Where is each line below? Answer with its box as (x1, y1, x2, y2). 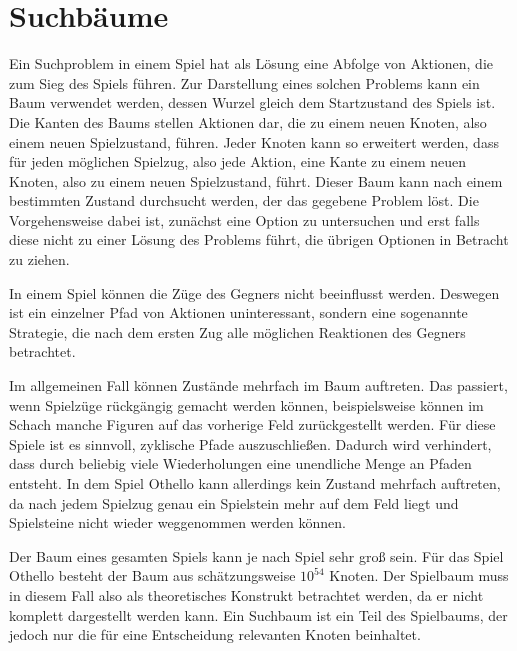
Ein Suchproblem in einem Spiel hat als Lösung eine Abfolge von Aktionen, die (9, 53, 494, 74)
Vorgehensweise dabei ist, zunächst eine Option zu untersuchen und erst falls (9, 209, 480, 230)
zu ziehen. (9, 249, 70, 270)
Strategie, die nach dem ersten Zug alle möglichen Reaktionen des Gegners (9, 321, 466, 342)
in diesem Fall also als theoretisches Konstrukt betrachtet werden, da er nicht (9, 584, 484, 605)
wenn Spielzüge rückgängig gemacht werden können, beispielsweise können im (9, 394, 484, 415)
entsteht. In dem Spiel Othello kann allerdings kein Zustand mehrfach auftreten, (9, 473, 501, 493)
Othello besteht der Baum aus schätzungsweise (9, 565, 296, 586)
